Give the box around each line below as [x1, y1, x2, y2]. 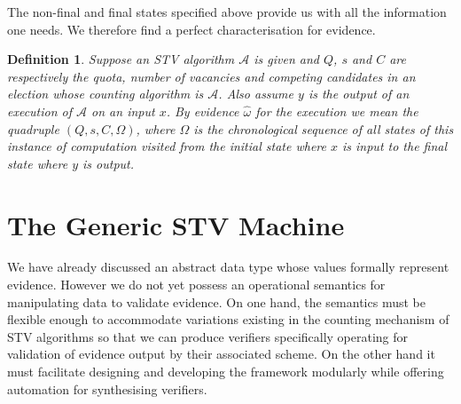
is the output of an [308, 84, 410, 103]
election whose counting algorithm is [7, 84, 204, 103]
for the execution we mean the [255, 101, 418, 120]
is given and [254, 50, 319, 68]
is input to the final [342, 137, 448, 155]
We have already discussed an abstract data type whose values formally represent [7, 257, 449, 276]
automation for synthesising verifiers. [7, 379, 207, 398]
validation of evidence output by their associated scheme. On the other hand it [7, 345, 435, 363]
